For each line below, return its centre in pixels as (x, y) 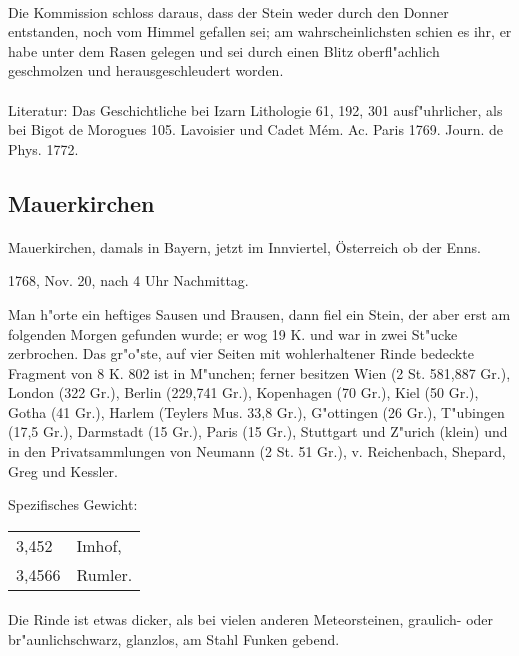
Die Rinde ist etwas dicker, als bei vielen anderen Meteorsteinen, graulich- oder (251, 619)
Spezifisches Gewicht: (73, 504)
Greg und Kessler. (63, 470)
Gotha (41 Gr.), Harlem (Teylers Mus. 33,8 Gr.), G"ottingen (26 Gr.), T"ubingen (256, 411)
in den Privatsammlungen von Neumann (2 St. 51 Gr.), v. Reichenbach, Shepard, (257, 451)
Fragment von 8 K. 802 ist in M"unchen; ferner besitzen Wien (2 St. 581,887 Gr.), (259, 372)
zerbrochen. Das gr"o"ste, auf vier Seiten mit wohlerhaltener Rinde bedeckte (241, 353)
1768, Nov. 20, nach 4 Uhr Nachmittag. (128, 280)
